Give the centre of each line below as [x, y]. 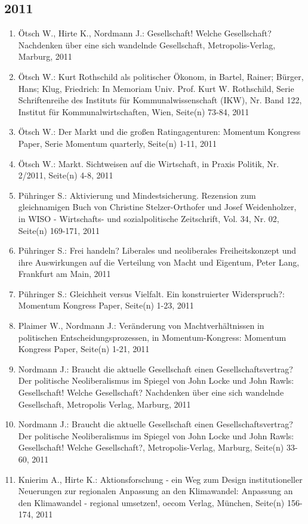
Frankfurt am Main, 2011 [64, 274]
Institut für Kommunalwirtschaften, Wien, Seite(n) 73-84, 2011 [134, 111]
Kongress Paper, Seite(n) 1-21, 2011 [84, 349]
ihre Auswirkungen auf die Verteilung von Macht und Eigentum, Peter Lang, [159, 262]
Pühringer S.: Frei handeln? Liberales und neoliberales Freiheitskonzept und [157, 250]
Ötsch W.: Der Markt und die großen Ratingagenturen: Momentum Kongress [159, 132]
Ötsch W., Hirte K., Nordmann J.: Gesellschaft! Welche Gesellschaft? [145, 33]
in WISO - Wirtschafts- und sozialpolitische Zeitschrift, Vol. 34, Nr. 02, [149, 218]
